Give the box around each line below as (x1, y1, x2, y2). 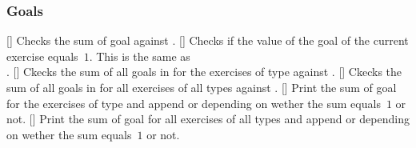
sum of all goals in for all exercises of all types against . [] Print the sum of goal (6, 79, 397, 95)
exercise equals (6, 47, 78, 64)
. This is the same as (89, 47, 190, 64)
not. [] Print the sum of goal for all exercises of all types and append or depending (6, 110, 410, 127)
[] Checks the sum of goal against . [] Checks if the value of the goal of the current (6, 32, 409, 49)
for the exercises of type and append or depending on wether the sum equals (6, 94, 381, 111)
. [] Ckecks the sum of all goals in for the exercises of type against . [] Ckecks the (6, 63, 402, 80)
